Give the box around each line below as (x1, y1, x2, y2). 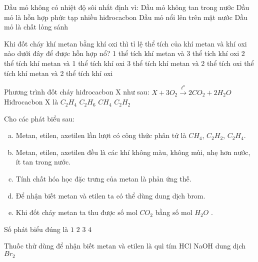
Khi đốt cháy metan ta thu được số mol (15, 207, 137, 217)
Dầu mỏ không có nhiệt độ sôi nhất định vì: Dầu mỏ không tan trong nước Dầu (4, 2, 249, 12)
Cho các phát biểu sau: (4, 113, 74, 123)
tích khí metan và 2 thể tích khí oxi (4, 67, 113, 78)
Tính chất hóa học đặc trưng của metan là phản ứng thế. (15, 173, 191, 184)
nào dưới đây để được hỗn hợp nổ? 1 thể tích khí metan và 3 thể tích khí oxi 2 (4, 48, 245, 58)
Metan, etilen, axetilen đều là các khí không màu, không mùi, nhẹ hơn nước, (15, 146, 250, 157)
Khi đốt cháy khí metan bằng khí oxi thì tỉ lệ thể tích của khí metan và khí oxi (4, 38, 247, 48)
